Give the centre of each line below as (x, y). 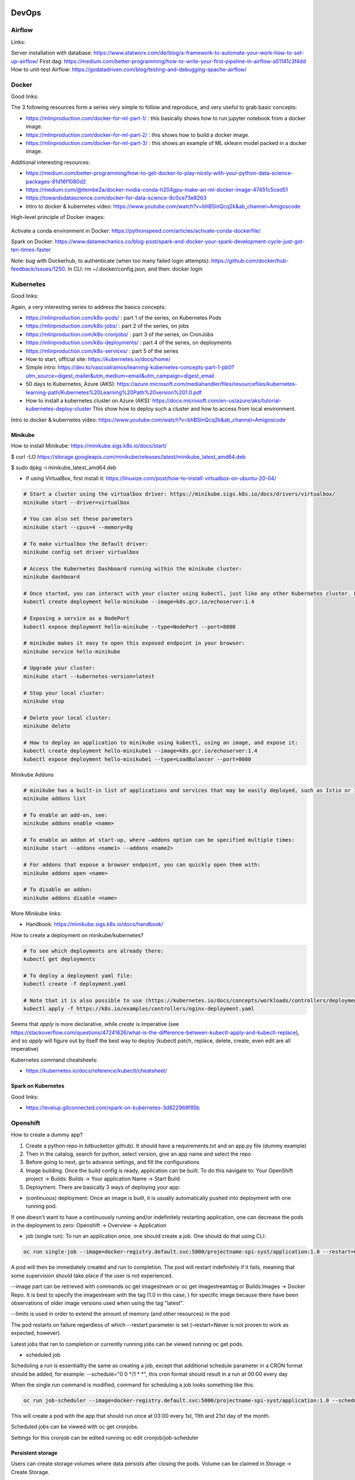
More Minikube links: (36, 913)
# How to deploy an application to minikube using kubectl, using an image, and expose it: (161, 742)
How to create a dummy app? (47, 1135)
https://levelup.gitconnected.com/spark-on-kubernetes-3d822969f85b (113, 1108)
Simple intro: (41, 368)
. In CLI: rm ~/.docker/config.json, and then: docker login (134, 269)
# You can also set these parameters (78, 519)
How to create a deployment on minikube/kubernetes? (77, 935)
